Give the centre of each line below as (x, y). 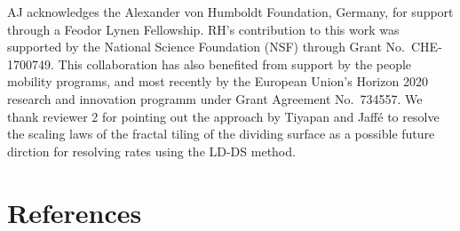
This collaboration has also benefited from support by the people (235, 64)
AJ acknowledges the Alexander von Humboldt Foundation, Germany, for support (230, 12)
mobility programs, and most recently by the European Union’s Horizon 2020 (218, 81)
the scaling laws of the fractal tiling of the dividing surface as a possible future (221, 134)
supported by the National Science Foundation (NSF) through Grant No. (206, 47)
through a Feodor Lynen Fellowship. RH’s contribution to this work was (203, 29)
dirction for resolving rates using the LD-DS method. (151, 151)
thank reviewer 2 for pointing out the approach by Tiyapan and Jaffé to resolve (223, 116)
